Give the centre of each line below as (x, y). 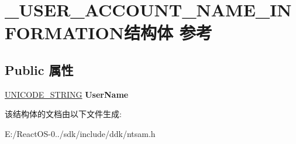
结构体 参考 (168, 32)
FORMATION (64, 32)
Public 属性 (39, 69)
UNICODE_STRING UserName (67, 94)
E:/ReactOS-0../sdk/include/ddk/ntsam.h (80, 133)
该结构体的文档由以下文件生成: (63, 114)
